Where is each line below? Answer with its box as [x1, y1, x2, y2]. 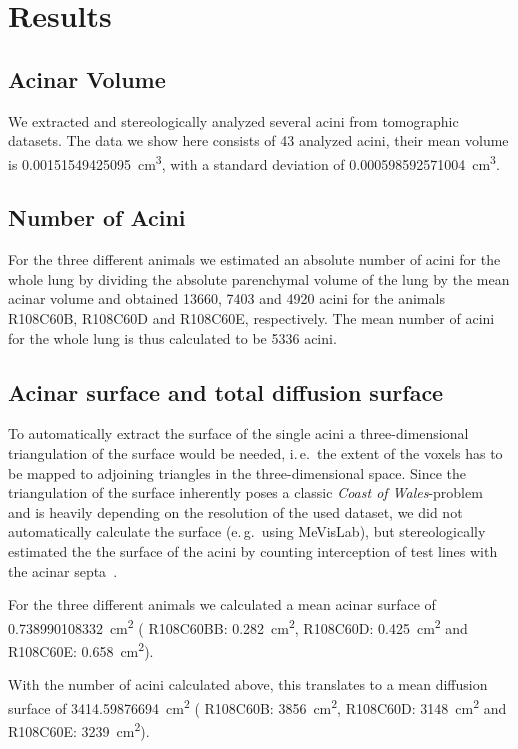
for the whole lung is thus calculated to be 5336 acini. [8, 327, 337, 348]
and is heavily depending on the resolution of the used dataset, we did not [8, 501, 463, 522]
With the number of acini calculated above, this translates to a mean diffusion [8, 674, 488, 695]
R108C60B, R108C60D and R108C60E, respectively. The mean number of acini [8, 308, 495, 328]
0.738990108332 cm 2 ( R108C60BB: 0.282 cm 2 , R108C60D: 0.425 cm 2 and [8, 614, 468, 638]
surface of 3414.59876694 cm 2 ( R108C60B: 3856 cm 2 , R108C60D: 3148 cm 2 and [8, 694, 507, 718]
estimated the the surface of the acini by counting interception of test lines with [8, 540, 498, 561]
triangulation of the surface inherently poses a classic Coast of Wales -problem [8, 482, 483, 503]
